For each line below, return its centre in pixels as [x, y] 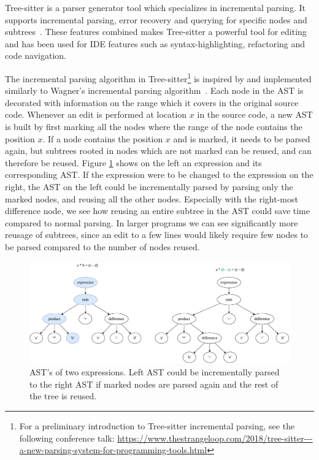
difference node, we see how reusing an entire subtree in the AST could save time [157, 211]
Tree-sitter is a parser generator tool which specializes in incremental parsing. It [155, 7]
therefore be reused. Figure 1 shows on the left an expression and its [133, 162]
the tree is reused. [63, 396]
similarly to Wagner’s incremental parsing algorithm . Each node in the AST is [154, 90]
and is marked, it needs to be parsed [242, 138]
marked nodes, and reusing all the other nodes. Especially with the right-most [152, 198]
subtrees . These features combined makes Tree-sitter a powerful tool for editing [156, 32]
